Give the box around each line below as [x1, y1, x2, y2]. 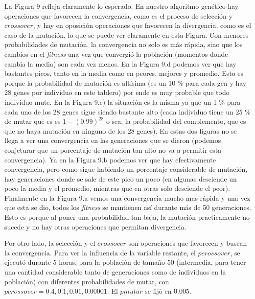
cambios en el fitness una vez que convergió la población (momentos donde [4, 48, 228, 59]
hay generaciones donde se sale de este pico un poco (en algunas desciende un [4, 173, 237, 184]
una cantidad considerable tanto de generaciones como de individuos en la [4, 267, 226, 277]
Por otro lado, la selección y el [4, 238, 95, 248]
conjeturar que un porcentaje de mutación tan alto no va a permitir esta [4, 144, 222, 155]
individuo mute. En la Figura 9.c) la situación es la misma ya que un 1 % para [4, 96, 241, 107]
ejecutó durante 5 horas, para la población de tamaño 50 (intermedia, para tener [4, 257, 246, 267]
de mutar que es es [4, 116, 61, 126]
